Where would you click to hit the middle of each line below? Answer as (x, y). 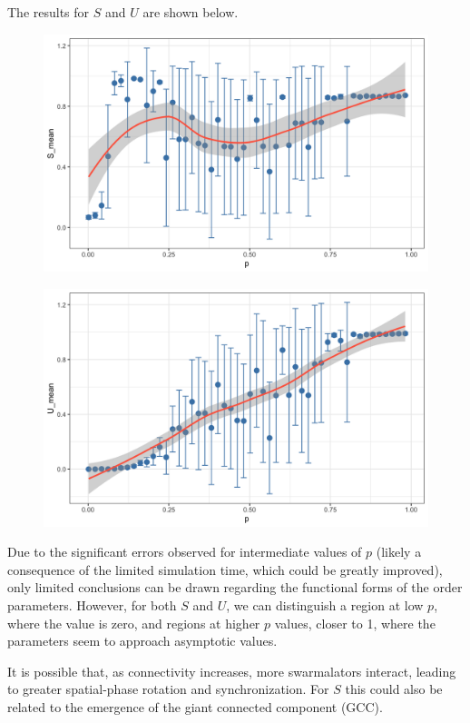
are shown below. (191, 12)
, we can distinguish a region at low (325, 604)
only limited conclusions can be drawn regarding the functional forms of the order (235, 587)
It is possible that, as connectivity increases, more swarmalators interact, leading (232, 671)
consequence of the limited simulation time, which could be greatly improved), (225, 569)
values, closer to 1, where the (355, 623)
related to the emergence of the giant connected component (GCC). (195, 706)
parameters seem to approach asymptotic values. (142, 641)
